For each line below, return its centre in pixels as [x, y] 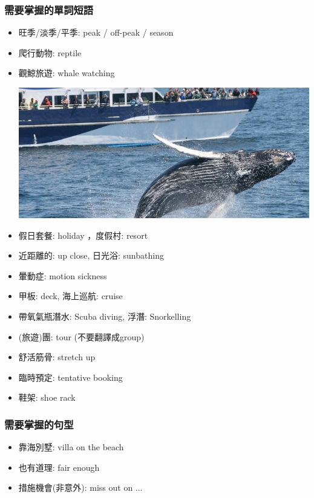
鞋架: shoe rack [47, 397]
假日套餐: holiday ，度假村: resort [83, 235]
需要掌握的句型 [39, 424]
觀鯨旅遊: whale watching [67, 73]
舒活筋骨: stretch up [57, 357]
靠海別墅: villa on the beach [71, 447]
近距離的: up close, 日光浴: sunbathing [91, 255]
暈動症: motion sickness [63, 275]
